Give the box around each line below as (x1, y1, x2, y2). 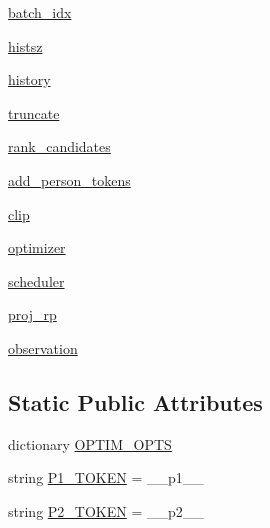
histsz (8, 35, 43, 56)
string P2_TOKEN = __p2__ (8, 500, 204, 521)
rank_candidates (8, 136, 111, 157)
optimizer (8, 237, 66, 258)
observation (8, 337, 78, 358)
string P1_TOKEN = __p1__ (8, 467, 204, 488)
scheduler (8, 270, 65, 291)
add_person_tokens (8, 169, 131, 190)
